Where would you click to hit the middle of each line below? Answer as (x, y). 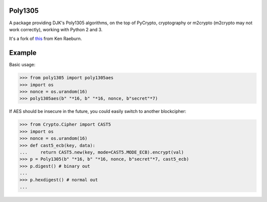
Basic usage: (22, 65)
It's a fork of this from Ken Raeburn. (45, 39)
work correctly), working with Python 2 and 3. (56, 29)
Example (23, 53)
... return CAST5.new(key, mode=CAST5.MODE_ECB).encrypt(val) (102, 152)
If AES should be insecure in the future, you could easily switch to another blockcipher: (98, 111)
